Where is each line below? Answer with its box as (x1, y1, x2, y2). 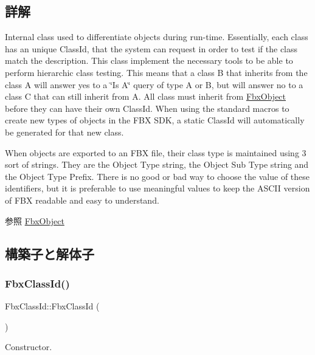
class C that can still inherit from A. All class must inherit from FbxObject (5, 90, 286, 103)
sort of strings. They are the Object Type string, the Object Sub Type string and (5, 158, 309, 171)
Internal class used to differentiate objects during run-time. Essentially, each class (5, 30, 308, 43)
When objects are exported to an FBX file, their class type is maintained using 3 (5, 146, 306, 159)
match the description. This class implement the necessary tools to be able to (5, 54, 293, 67)
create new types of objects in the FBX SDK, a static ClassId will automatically (5, 114, 305, 126)
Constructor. (5, 340, 52, 353)
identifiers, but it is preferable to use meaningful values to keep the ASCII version (5, 182, 310, 195)
